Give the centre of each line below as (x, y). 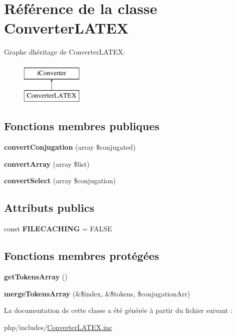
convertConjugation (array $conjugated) (70, 147)
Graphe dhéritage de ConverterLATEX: (65, 52)
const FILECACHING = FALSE (58, 229)
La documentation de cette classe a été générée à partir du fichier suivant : (118, 310)
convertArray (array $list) (47, 163)
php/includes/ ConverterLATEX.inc (58, 327)
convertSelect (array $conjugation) (60, 181)
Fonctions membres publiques (82, 126)
